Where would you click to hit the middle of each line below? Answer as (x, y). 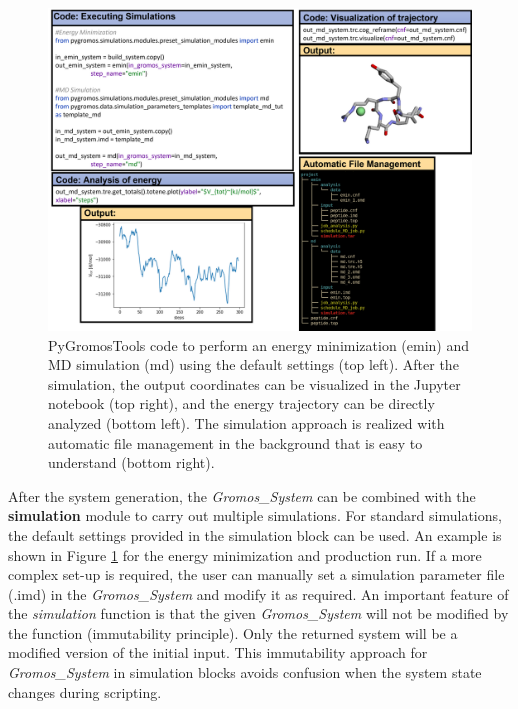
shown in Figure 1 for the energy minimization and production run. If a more (245, 554)
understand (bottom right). (131, 462)
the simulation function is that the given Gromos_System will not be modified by (258, 613)
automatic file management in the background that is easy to (235, 442)
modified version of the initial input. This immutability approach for (218, 652)
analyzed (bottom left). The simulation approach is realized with (246, 422)
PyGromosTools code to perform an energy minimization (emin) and (259, 344)
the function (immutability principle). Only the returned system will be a (233, 632)
